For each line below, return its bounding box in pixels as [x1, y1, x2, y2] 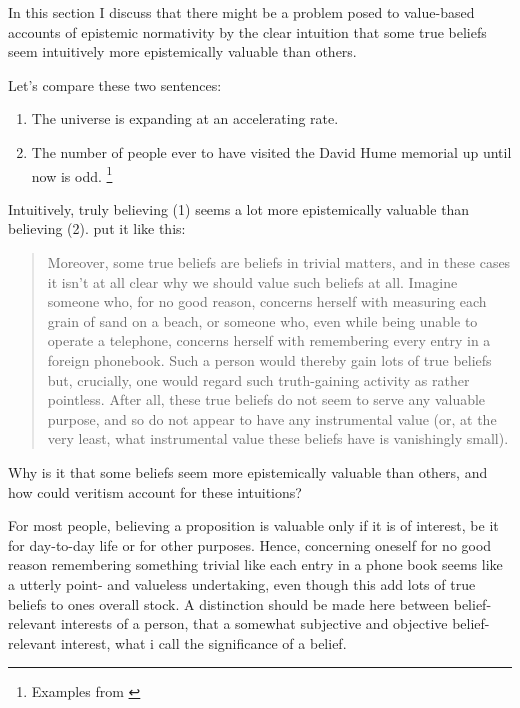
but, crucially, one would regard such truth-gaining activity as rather [47, 369, 470, 390]
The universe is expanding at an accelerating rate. [31, 108, 339, 129]
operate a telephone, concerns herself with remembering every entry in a [47, 330, 491, 351]
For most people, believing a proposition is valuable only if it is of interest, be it [8, 515, 499, 536]
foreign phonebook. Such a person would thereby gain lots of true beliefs [47, 349, 492, 370]
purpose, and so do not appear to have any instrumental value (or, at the [47, 408, 497, 429]
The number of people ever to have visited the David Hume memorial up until [31, 141, 512, 162]
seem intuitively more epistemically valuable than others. [8, 41, 357, 62]
